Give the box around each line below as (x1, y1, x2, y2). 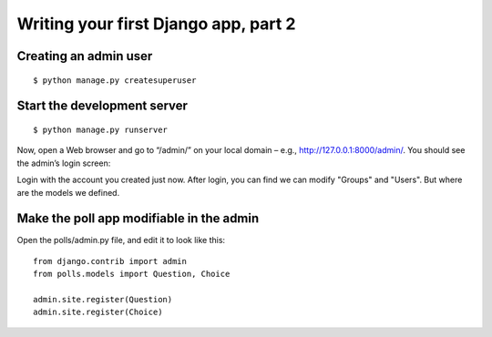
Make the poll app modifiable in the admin (16, 210, 260, 227)
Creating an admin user (16, 48, 153, 64)
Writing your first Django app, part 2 (16, 14, 296, 34)
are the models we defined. (16, 187, 120, 198)
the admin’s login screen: (16, 158, 111, 168)
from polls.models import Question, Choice (33, 269, 231, 280)
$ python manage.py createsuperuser (33, 75, 197, 86)
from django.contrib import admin (33, 256, 187, 266)
